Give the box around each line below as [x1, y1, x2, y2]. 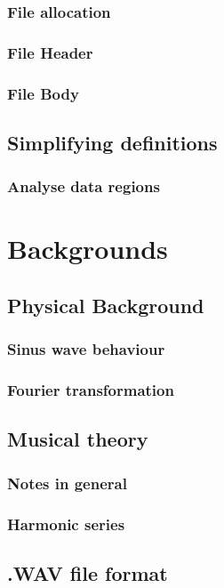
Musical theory [7, 425, 148, 453]
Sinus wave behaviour [7, 338, 165, 360]
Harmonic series [7, 512, 125, 535]
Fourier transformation [7, 379, 174, 401]
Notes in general [7, 471, 127, 494]
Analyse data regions [7, 175, 160, 197]
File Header [7, 41, 93, 63]
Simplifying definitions [7, 128, 218, 156]
